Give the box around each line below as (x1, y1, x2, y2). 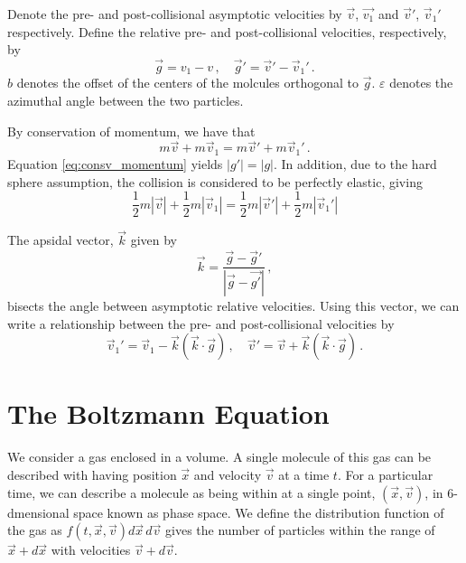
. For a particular (337, 465, 433, 483)
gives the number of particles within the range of (165, 521, 435, 540)
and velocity (193, 465, 262, 483)
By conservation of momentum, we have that (7, 121, 256, 140)
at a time (278, 465, 330, 483)
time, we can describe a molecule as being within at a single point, (7, 483, 376, 502)
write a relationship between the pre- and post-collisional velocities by (7, 314, 395, 333)
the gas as (7, 521, 62, 540)
